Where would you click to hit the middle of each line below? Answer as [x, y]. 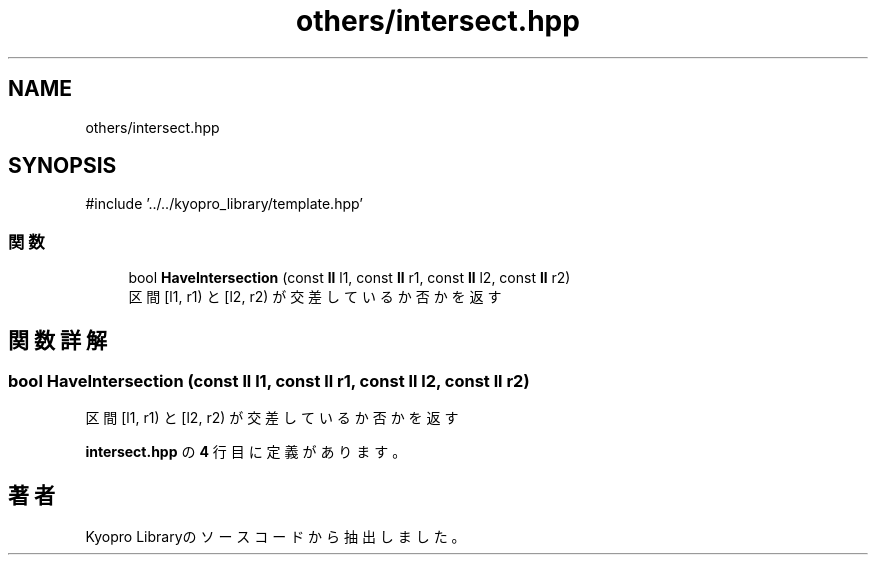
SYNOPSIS [62, 166]
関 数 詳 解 [57, 340]
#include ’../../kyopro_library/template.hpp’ [224, 204]
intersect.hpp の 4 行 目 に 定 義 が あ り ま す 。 [246, 452]
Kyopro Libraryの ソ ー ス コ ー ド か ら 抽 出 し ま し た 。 [275, 537]
